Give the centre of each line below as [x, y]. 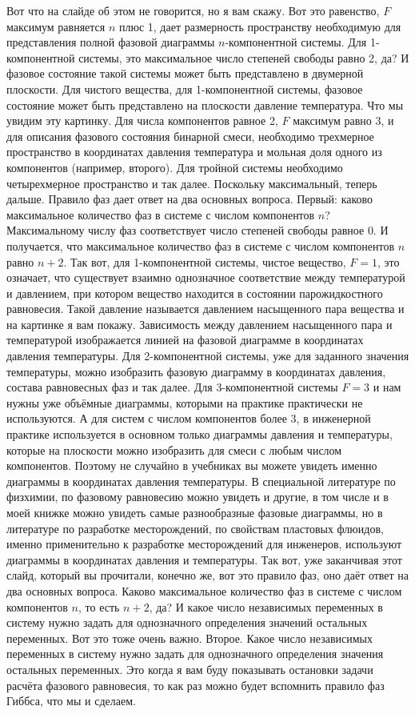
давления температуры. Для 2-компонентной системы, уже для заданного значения [208, 356]
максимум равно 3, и [343, 120]
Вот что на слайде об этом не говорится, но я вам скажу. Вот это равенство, [193, 10]
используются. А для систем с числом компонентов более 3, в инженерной [189, 418]
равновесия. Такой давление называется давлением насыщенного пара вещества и [206, 309]
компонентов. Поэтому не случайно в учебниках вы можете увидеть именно [192, 465]
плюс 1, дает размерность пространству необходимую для [260, 26]
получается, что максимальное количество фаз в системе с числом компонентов [201, 245]
